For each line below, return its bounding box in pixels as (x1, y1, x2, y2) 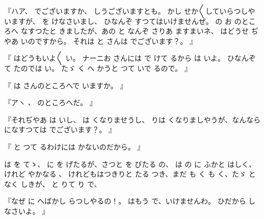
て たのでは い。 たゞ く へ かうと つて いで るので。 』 (4, 62, 192, 73)
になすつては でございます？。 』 (4, 124, 116, 135)
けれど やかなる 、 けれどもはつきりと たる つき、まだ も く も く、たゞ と (4, 168, 256, 179)
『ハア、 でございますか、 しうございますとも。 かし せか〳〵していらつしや (4, 6, 255, 16)
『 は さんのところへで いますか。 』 (4, 80, 127, 90)
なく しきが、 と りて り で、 (4, 178, 101, 189)
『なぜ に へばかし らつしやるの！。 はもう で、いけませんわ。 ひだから (4, 196, 246, 206)
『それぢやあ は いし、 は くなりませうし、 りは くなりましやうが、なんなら (4, 114, 261, 125)
